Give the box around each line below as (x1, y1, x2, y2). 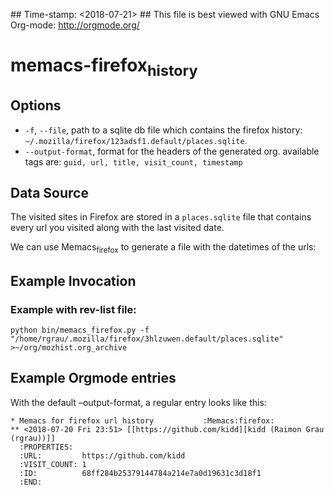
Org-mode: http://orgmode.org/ (10, 19, 140, 31)
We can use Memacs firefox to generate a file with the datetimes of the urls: (10, 241, 317, 256)
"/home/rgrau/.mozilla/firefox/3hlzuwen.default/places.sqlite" (10, 334, 284, 344)
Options (10, 97, 62, 114)
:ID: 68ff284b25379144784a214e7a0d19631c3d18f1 (19, 468, 262, 478)
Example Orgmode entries (10, 370, 177, 387)
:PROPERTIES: (19, 442, 74, 452)
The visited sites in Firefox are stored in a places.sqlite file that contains (10, 211, 312, 223)
